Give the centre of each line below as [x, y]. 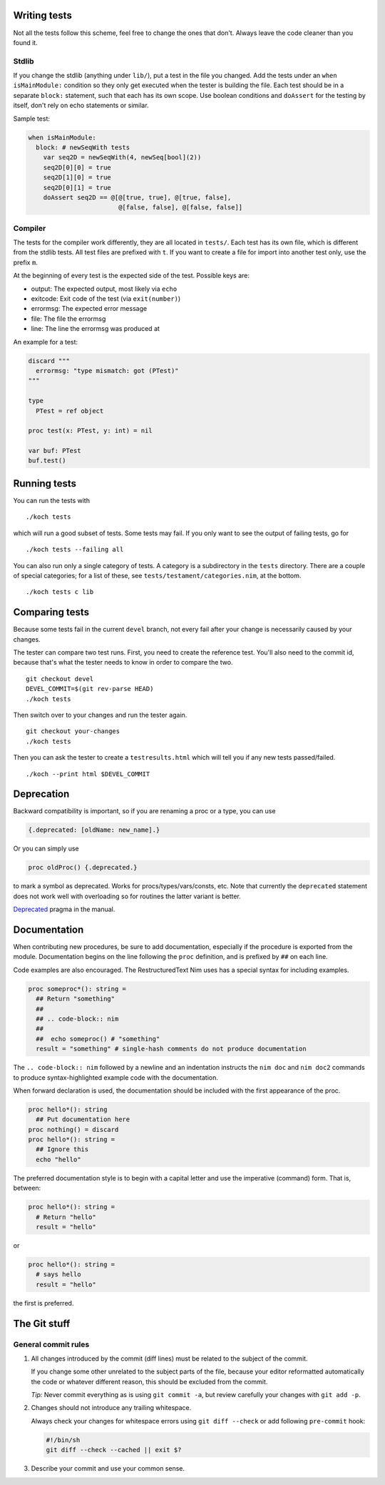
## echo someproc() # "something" [98, 1039]
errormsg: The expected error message [89, 309]
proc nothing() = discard [73, 1129]
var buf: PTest [55, 451]
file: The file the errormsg [68, 319]
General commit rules [51, 1344]
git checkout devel [60, 679]
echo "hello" [58, 1159]
